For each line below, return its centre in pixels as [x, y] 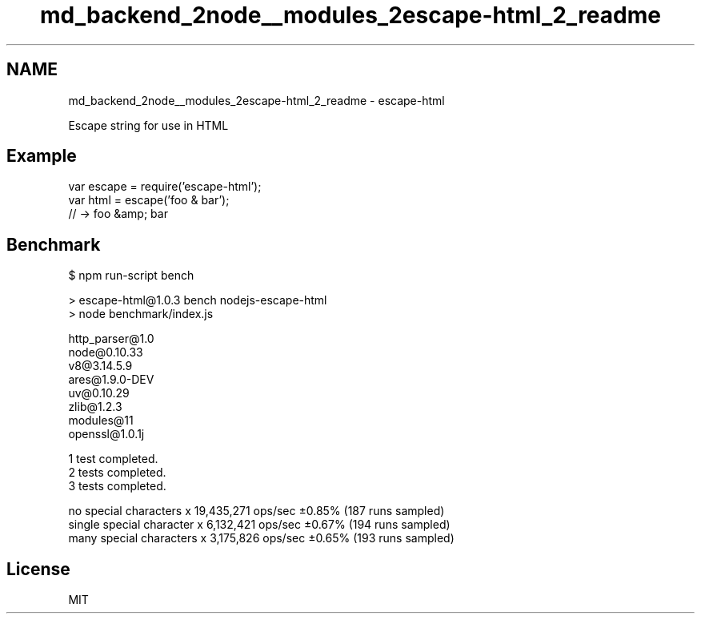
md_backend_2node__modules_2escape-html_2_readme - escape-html [256, 100]
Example [42, 156]
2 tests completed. [117, 473]
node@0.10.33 [106, 352]
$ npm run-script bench [131, 276]
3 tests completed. [117, 486]
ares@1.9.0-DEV [111, 380]
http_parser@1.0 [111, 339]
